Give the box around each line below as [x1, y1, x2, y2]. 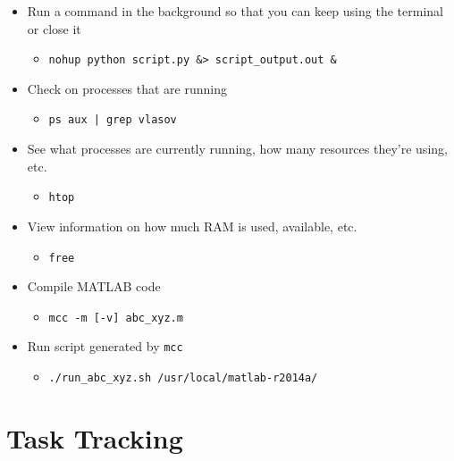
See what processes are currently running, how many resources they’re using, [27, 139, 448, 158]
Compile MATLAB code [27, 277, 161, 296]
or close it [27, 19, 81, 38]
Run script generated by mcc [27, 337, 183, 356]
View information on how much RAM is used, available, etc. [27, 216, 357, 235]
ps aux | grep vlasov [48, 113, 177, 127]
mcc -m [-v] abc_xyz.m [48, 311, 183, 324]
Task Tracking [6, 419, 183, 456]
